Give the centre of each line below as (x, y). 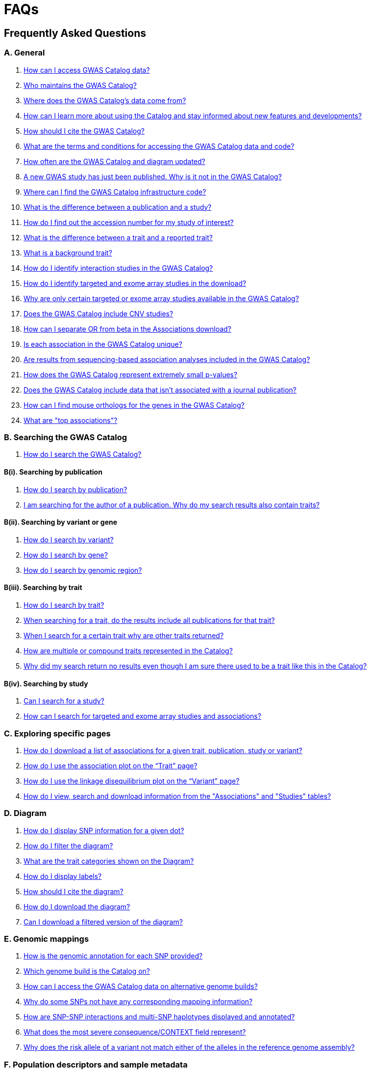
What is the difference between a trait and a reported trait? (118, 237)
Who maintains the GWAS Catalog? (80, 85)
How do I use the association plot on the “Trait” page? (111, 765)
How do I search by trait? (64, 605)
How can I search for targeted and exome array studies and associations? (142, 716)
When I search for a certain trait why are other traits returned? (124, 635)
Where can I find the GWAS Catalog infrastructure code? (115, 192)
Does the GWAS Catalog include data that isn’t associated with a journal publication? (160, 390)
